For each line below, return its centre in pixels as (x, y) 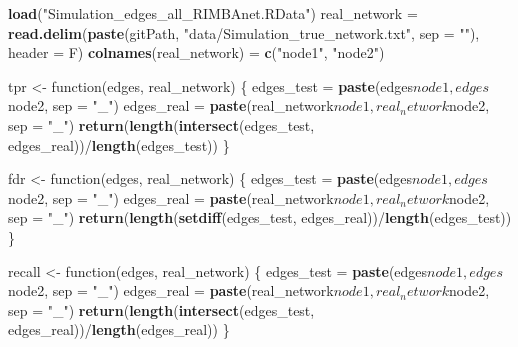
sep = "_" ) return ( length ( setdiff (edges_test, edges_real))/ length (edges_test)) (260, 217)
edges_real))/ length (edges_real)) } (119, 329)
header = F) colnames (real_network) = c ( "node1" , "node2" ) (196, 52)
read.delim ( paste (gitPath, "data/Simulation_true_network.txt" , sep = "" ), (244, 32)
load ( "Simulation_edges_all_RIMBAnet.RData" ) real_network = (213, 13)
